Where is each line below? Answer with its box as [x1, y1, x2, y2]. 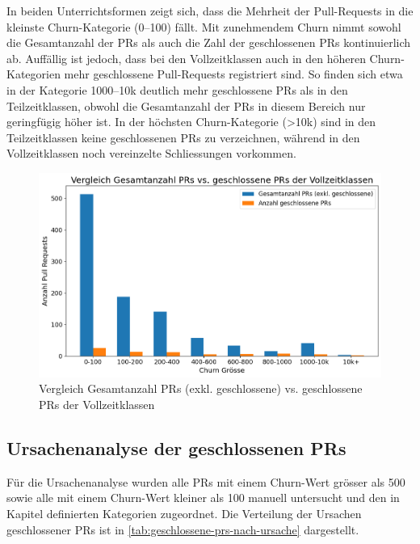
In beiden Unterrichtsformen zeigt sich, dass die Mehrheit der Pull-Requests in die [6, 2, 414, 19]
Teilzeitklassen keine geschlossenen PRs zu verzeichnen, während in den [6, 129, 360, 145]
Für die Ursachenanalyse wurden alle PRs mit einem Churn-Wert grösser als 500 [6, 473, 405, 490]
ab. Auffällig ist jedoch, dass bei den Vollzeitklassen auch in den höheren [6, 49, 366, 66]
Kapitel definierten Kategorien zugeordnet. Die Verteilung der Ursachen [6, 505, 362, 522]
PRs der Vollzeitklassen [39, 396, 155, 413]
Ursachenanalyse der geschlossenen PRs [6, 436, 346, 461]
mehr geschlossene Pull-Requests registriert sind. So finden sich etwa [64, 65, 403, 82]
